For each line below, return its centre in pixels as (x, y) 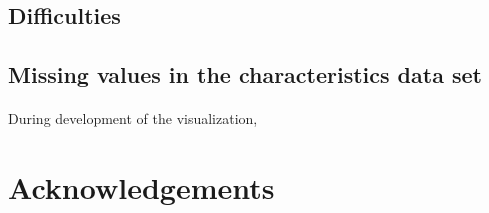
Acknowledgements (141, 186)
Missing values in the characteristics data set (245, 74)
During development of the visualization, (133, 118)
